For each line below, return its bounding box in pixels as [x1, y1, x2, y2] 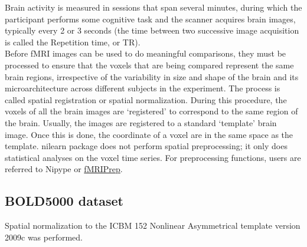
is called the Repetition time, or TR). [5, 35, 141, 48]
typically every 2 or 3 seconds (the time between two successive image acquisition [5, 24, 299, 37]
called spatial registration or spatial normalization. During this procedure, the [5, 93, 287, 106]
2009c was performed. [5, 230, 83, 243]
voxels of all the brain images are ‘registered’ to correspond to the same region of [5, 105, 298, 117]
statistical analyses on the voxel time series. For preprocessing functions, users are [5, 151, 301, 163]
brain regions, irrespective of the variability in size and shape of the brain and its [5, 70, 299, 83]
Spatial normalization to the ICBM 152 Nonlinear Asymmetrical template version [5, 219, 301, 232]
